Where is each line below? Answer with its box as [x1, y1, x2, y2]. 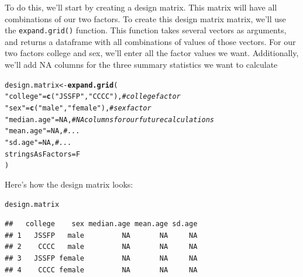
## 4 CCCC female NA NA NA [5, 265, 198, 274]
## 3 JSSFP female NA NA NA [5, 254, 198, 262]
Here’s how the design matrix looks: [5, 178, 133, 190]
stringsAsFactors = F [5, 150, 80, 158]
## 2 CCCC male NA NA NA [5, 243, 198, 251]
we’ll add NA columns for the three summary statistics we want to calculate [5, 58, 278, 71]
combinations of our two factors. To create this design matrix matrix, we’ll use [5, 12, 286, 25]
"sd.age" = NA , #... [5, 138, 72, 147]
